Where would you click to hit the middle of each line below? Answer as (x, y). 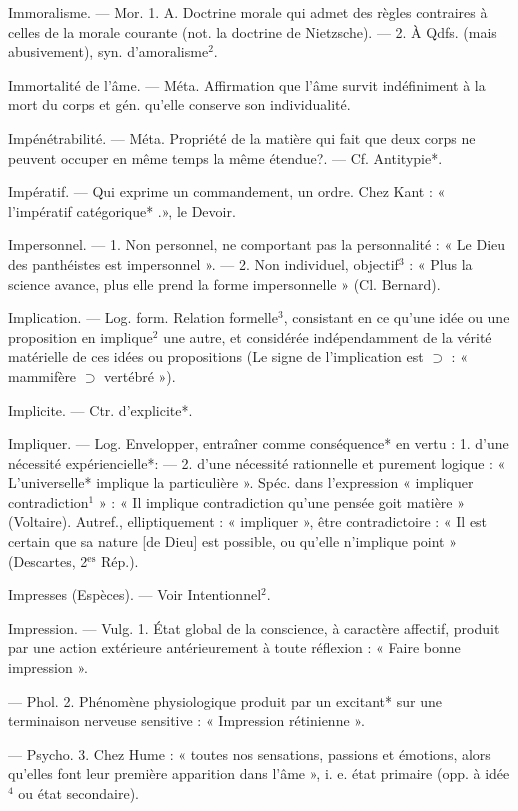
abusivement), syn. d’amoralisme (108, 51)
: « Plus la (441, 263)
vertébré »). (140, 375)
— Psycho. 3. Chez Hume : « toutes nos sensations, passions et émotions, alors (249, 753)
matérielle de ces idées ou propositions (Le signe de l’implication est (216, 356)
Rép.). (119, 560)
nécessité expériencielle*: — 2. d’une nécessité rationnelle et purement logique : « (257, 462)
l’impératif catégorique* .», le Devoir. (122, 210)
